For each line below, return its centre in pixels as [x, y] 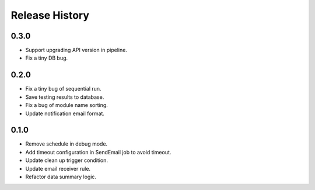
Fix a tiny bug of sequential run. [63, 89]
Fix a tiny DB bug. [47, 58]
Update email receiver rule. [58, 168]
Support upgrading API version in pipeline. [76, 50]
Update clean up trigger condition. [66, 160]
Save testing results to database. [65, 97]
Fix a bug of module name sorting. [66, 105]
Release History [50, 15]
